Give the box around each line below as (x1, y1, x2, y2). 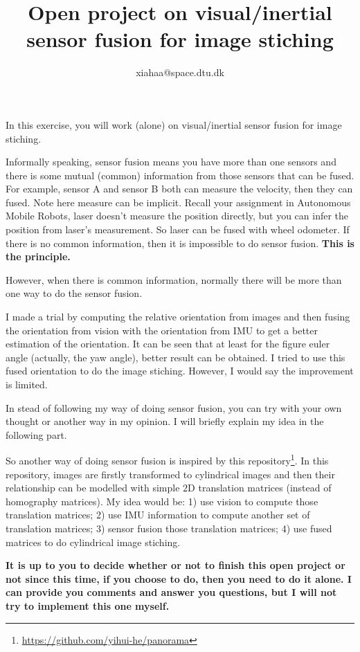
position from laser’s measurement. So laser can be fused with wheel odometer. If (6, 222, 350, 237)
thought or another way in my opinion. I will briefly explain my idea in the (6, 414, 324, 428)
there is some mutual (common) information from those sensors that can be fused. (6, 167, 354, 182)
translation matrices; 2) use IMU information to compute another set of (6, 507, 310, 522)
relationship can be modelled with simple (6, 480, 180, 495)
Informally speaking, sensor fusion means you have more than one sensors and (6, 154, 336, 169)
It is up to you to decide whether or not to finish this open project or (6, 558, 345, 572)
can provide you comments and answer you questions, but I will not (6, 585, 337, 599)
